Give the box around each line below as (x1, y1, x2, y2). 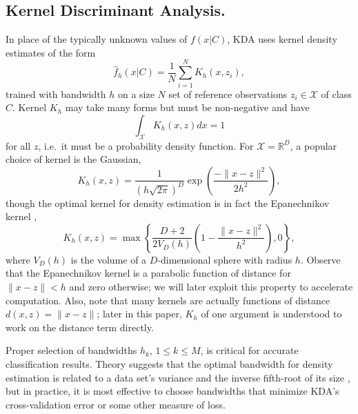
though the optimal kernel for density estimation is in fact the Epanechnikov (6, 195, 330, 210)
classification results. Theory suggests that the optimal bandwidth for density (6, 356, 333, 371)
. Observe (300, 252, 341, 266)
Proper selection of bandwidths (6, 343, 137, 357)
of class (321, 86, 352, 101)
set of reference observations (168, 86, 288, 101)
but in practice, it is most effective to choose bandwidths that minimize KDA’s (6, 384, 339, 398)
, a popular (290, 138, 337, 152)
